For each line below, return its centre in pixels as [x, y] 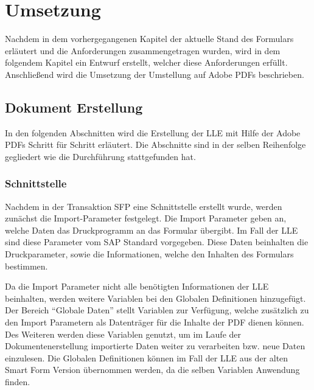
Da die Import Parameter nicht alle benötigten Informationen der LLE [137, 286]
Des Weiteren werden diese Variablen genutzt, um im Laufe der [123, 334]
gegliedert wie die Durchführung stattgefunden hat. [100, 156]
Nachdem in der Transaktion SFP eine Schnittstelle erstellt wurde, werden [144, 206]
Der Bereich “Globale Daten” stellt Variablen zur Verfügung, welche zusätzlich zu [157, 310]
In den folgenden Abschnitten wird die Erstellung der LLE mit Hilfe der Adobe [153, 132]
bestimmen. [26, 266]
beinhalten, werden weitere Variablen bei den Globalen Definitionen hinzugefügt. [155, 298]
